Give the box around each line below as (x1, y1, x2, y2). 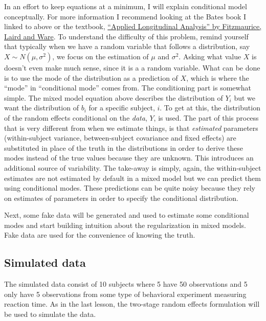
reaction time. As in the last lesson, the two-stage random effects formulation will (4, 299, 260, 309)
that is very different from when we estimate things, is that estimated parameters (4, 122, 258, 133)
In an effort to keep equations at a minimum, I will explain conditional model (4, 1, 247, 11)
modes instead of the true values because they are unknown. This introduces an (4, 152, 254, 163)
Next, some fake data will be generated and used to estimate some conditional (4, 210, 249, 220)
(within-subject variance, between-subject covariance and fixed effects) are (4, 132, 236, 143)
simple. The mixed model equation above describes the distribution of (4, 92, 223, 103)
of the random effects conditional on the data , (4, 112, 147, 123)
